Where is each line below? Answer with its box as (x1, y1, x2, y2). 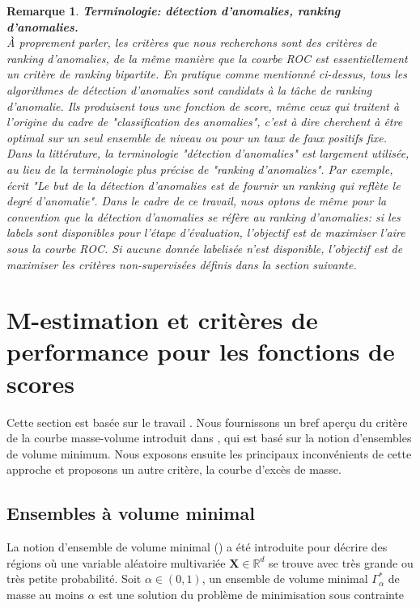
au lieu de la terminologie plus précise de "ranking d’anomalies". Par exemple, (6, 160, 393, 177)
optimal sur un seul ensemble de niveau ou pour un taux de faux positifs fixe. (6, 129, 388, 146)
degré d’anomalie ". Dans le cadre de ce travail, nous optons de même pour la (6, 192, 387, 209)
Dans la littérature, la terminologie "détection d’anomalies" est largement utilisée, (6, 145, 409, 162)
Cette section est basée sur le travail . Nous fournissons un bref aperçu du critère (6, 413, 408, 430)
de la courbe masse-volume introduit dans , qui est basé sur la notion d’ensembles (6, 429, 412, 446)
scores (6, 366, 74, 399)
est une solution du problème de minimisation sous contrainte (99, 585, 405, 602)
